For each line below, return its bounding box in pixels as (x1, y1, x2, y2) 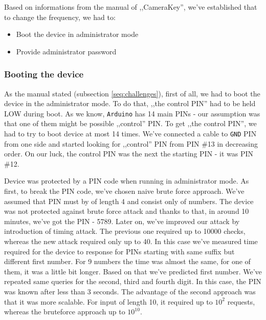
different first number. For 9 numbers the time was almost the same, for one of (4, 256, 251, 267)
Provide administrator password (16, 46, 117, 56)
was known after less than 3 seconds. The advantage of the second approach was (4, 286, 256, 296)
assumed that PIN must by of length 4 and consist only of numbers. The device (4, 195, 254, 206)
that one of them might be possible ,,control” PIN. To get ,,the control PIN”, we (4, 118, 257, 129)
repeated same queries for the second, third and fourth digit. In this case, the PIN (4, 276, 261, 287)
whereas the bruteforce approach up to (4, 306, 125, 317)
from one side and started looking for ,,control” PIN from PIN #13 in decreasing (4, 138, 258, 149)
